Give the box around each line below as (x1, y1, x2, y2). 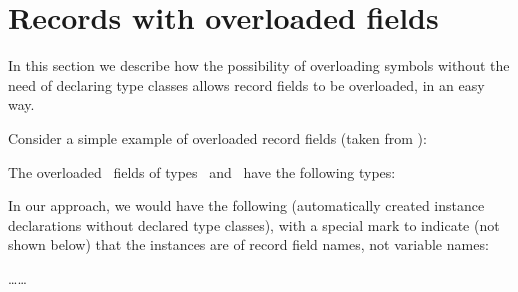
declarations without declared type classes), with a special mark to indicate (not (8, 214, 500, 235)
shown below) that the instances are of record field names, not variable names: (8, 234, 489, 255)
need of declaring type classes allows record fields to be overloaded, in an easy (8, 74, 485, 95)
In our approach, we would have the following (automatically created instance (8, 195, 485, 216)
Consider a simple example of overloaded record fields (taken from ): (8, 127, 427, 148)
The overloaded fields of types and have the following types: (8, 161, 396, 182)
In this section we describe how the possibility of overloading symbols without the (8, 55, 510, 76)
